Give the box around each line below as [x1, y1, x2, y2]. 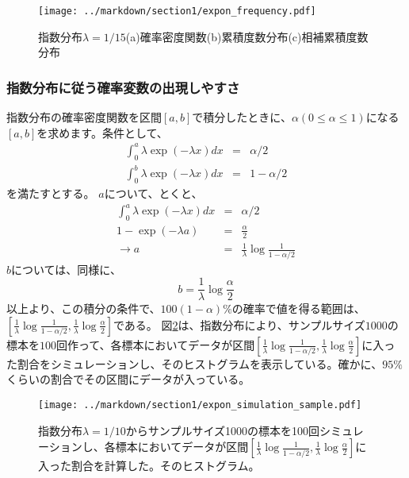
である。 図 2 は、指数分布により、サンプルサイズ [113, 316, 365, 333]
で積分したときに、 [192, 109, 292, 125]
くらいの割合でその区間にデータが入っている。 [6, 371, 250, 387]
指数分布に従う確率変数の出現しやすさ [6, 77, 240, 97]
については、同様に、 [11, 260, 121, 277]
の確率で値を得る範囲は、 [231, 300, 365, 317]
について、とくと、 [104, 184, 203, 201]
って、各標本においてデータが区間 [78, 336, 255, 353]
